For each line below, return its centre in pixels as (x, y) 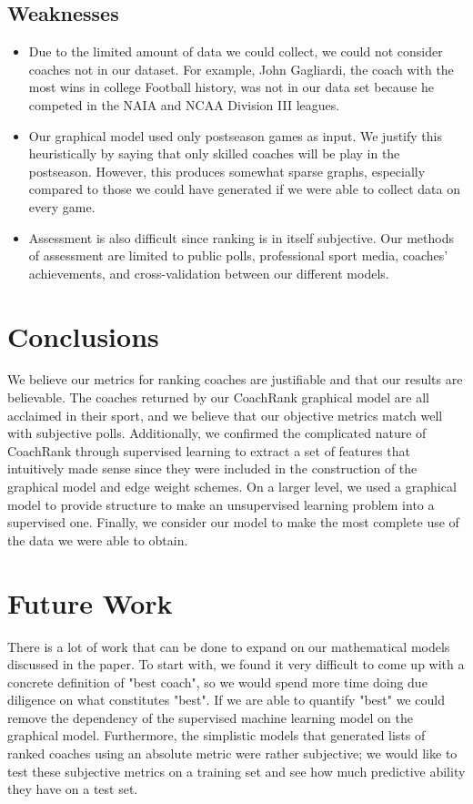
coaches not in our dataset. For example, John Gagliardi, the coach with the (241, 69)
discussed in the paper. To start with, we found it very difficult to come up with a (236, 664)
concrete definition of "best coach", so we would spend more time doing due (217, 682)
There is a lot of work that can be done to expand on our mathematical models (229, 646)
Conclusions (83, 336)
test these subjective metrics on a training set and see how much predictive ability (236, 771)
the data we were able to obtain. (98, 539)
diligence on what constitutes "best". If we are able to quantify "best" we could (226, 700)
